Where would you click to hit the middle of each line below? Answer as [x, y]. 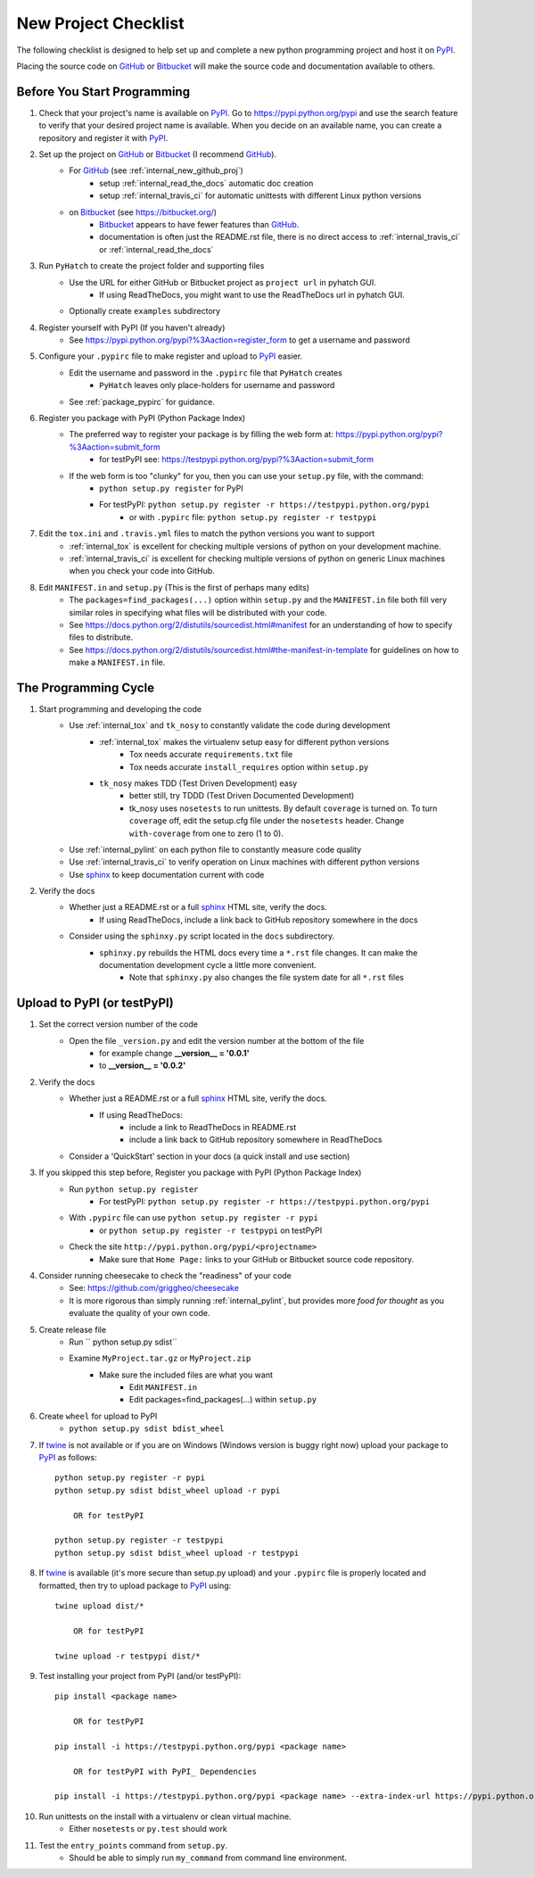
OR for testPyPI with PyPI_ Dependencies [165, 1771]
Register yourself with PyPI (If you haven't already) [132, 327]
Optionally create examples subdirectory [145, 311]
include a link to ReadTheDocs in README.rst [213, 1128]
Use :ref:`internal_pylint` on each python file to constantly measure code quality [215, 849]
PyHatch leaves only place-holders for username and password [217, 385]
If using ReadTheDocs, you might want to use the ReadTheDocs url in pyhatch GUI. [252, 294]
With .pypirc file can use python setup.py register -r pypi [193, 1218]
